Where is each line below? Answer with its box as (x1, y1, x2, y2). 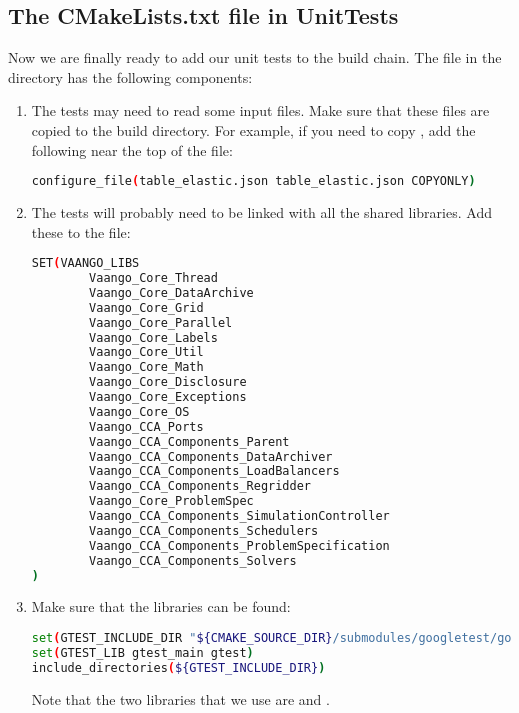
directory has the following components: (8, 66, 253, 87)
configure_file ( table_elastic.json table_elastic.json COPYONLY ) (31, 174, 476, 189)
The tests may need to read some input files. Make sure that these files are (31, 100, 490, 121)
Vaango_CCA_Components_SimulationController (89, 509, 390, 524)
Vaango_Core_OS (89, 404, 190, 419)
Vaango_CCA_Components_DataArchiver (89, 449, 333, 464)
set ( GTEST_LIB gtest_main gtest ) (31, 645, 254, 660)
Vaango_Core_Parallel (89, 315, 233, 330)
